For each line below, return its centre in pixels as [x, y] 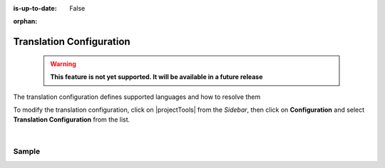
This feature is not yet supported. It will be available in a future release [156, 77]
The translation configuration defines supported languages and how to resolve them [137, 97]
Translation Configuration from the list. [72, 120]
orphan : [25, 21]
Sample [27, 151]
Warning [63, 63]
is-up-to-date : [35, 8]
